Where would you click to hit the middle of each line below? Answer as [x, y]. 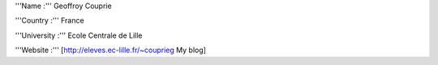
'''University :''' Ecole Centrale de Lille [79, 35]
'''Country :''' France [49, 21]
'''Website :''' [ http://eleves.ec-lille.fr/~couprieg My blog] [111, 50]
